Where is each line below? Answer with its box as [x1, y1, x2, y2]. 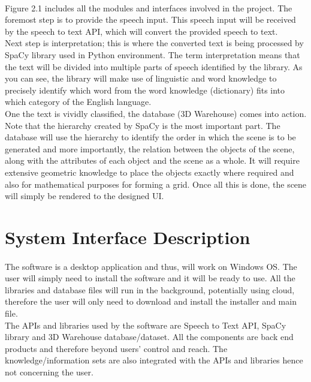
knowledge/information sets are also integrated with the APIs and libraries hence [5, 354, 303, 366]
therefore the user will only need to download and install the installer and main [5, 295, 297, 308]
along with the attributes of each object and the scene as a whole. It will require [5, 154, 300, 167]
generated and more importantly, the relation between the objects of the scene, [5, 142, 295, 155]
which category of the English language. [5, 95, 152, 108]
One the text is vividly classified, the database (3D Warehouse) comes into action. [5, 107, 307, 119]
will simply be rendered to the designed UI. [5, 190, 164, 202]
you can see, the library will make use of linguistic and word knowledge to [5, 72, 277, 85]
